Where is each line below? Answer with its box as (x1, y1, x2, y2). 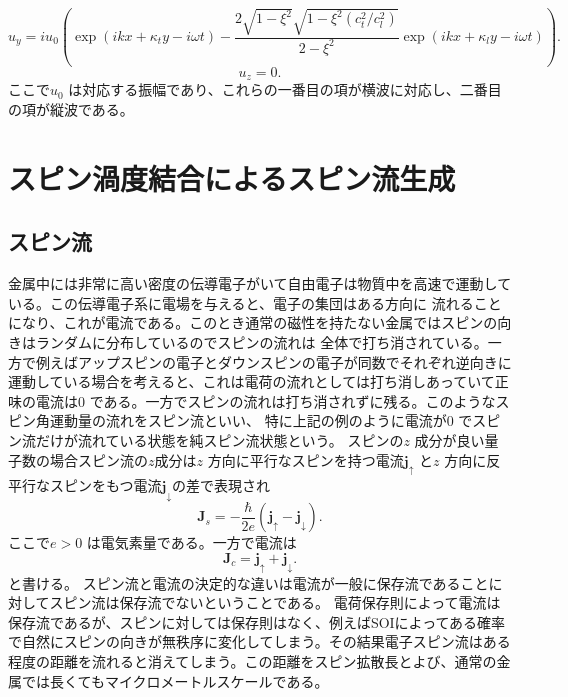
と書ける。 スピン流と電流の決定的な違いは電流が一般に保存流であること (8, 572, 489, 593)
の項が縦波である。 (8, 99, 134, 120)
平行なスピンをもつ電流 (8, 475, 162, 496)
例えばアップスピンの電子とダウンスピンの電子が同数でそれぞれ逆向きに (35, 351, 512, 372)
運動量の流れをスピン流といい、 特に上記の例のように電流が (49, 410, 447, 431)
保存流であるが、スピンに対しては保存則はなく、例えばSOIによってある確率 (8, 611, 506, 632)
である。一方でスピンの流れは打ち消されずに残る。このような (89, 390, 496, 411)
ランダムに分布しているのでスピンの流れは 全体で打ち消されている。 (35, 332, 488, 353)
